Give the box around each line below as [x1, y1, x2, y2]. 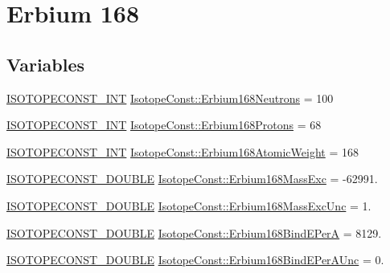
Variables [6, 51, 85, 76]
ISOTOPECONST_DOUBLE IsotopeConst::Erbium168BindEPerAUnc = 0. [6, 251, 384, 268]
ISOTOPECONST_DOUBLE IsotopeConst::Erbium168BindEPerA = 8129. [6, 224, 382, 241]
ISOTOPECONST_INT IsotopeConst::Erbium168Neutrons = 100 [6, 89, 334, 106]
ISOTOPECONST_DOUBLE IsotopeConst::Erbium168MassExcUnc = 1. [6, 197, 372, 214]
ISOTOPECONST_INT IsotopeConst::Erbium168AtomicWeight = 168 [6, 143, 359, 160]
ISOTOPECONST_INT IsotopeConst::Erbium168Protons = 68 [6, 116, 322, 133]
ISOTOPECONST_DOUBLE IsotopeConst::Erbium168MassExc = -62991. [6, 170, 378, 187]
